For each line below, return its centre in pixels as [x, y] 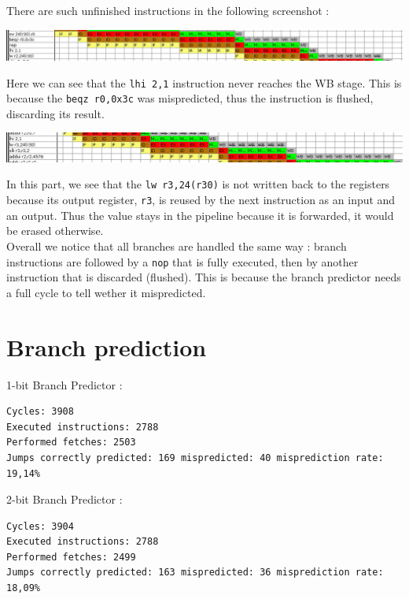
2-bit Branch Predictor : [64, 499]
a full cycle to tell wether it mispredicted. [106, 292]
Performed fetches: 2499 [71, 557]
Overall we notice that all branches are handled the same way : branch [177, 246]
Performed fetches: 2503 [71, 443]
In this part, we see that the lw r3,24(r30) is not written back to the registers [198, 184]
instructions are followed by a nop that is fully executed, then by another [182, 261]
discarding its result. [55, 113]
